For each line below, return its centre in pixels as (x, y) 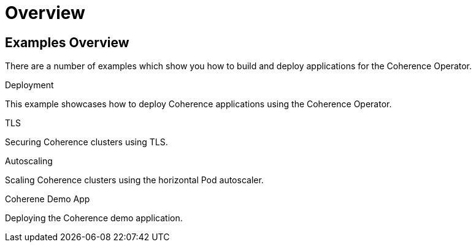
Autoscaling (29, 161)
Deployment (29, 85)
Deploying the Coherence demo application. (94, 218)
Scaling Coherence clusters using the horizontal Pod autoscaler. (134, 180)
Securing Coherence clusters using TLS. (86, 142)
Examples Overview (67, 42)
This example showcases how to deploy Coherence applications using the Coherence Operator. (198, 104)
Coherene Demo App (48, 199)
